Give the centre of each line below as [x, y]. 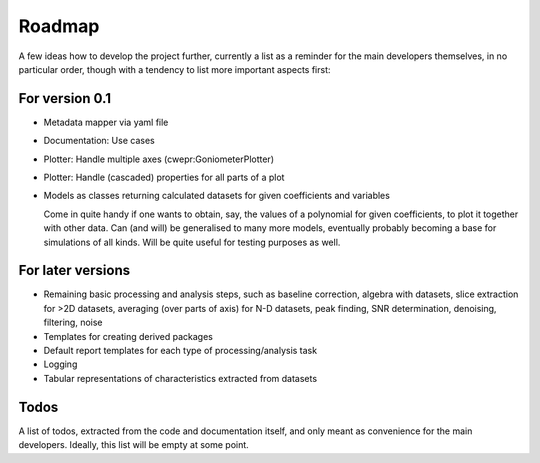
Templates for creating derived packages [128, 336]
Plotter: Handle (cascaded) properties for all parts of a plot [164, 177]
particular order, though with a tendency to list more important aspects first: [174, 69]
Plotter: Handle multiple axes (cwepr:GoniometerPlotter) [159, 159]
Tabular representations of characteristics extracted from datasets [180, 378]
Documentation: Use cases [99, 141]
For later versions [74, 270]
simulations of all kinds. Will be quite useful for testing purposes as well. [192, 242]
